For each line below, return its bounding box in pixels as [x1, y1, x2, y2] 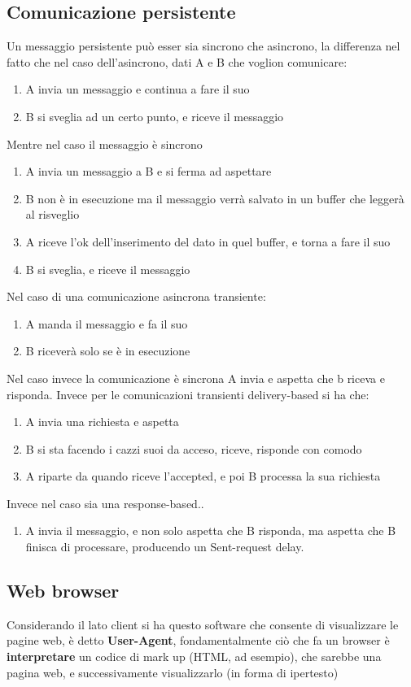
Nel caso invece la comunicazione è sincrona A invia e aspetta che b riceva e [7, 369, 385, 386]
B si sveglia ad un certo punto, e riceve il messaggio [25, 107, 284, 124]
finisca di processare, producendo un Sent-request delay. [25, 538, 304, 555]
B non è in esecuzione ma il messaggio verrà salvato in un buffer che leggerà [25, 189, 404, 207]
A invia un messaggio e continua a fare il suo [25, 80, 250, 98]
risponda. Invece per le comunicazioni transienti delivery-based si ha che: [7, 385, 369, 402]
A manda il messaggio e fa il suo [25, 315, 188, 332]
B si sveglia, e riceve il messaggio [25, 260, 190, 277]
